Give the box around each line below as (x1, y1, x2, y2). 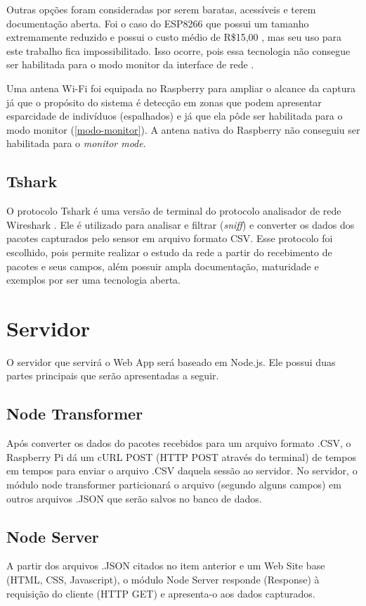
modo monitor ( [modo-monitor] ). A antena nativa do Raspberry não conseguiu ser (6, 122, 360, 137)
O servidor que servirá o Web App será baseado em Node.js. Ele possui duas (6, 354, 336, 369)
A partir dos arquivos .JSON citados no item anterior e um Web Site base (6, 558, 325, 573)
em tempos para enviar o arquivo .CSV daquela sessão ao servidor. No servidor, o (6, 463, 358, 478)
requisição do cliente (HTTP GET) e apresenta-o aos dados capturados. (6, 586, 315, 600)
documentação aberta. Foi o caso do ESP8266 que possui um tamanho (6, 15, 309, 30)
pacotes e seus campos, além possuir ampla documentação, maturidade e (6, 258, 319, 273)
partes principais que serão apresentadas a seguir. (6, 368, 219, 383)
